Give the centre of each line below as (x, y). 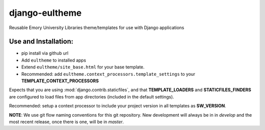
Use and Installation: (41, 42)
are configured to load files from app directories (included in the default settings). (92, 97)
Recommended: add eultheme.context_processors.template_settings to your (108, 74)
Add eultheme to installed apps (54, 60)
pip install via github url (45, 53)
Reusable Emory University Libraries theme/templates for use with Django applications (97, 28)
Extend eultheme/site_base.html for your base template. (83, 67)
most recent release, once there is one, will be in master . (66, 122)
